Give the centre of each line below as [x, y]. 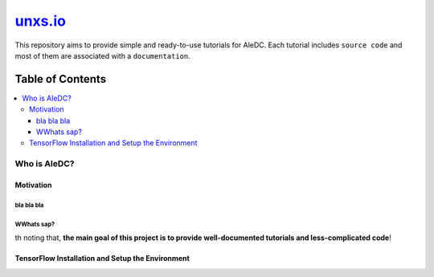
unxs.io [40, 21]
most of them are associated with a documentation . [102, 55]
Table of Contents [61, 79]
